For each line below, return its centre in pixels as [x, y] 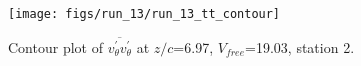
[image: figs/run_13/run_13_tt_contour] [144, 14]
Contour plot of [55, 46]
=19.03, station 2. [300, 46]
